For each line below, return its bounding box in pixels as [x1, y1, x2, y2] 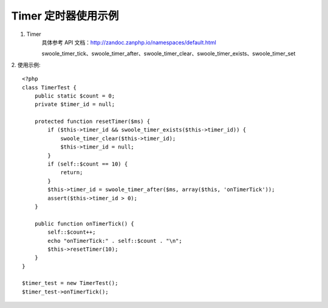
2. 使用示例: [11, 61, 41, 68]
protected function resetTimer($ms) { [34, 118, 151, 125]
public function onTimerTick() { [34, 220, 135, 227]
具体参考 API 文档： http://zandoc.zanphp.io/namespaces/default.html [41, 38, 217, 46]
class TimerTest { [22, 84, 77, 91]
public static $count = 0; [34, 92, 115, 99]
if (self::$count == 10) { [47, 161, 128, 167]
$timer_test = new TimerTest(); [22, 280, 118, 287]
